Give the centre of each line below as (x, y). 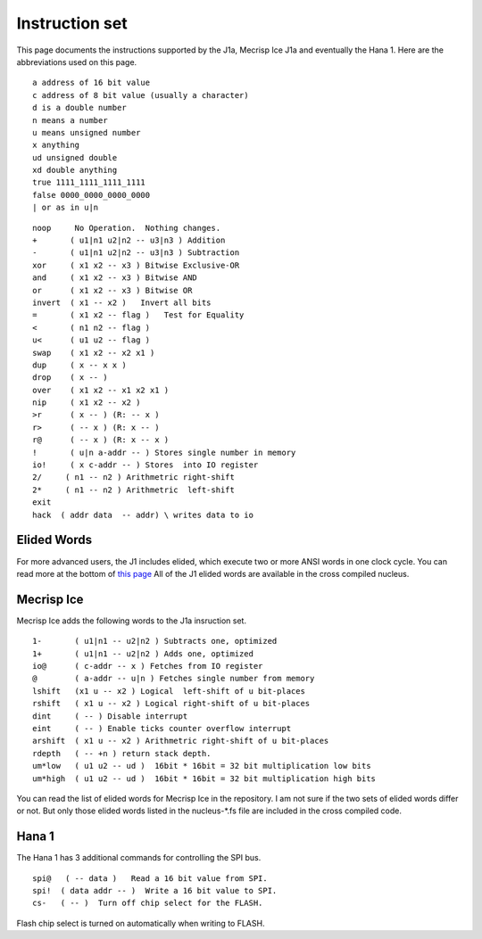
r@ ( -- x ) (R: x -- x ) (101, 440)
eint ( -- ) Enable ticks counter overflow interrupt (162, 728)
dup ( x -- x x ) (79, 365)
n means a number (70, 120)
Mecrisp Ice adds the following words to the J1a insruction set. (132, 621)
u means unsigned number (87, 132)
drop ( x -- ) (70, 378)
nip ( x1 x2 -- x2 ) (87, 403)
